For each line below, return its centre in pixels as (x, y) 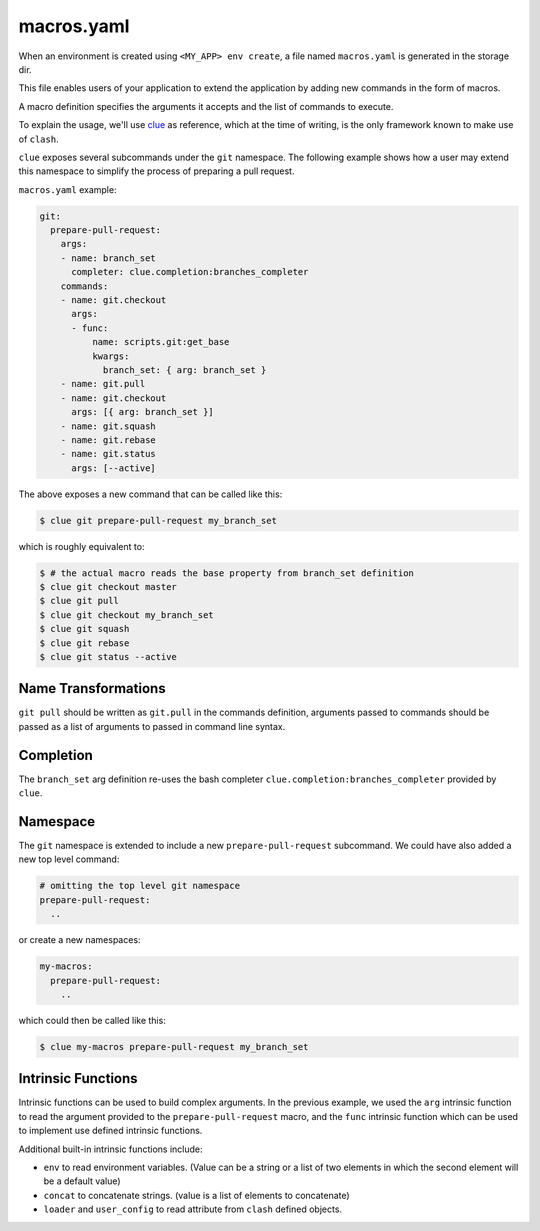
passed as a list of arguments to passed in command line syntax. (152, 726)
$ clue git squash (84, 629)
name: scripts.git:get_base (160, 342)
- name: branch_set (108, 258)
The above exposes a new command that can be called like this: (150, 494)
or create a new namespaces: (79, 940)
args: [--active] (114, 468)
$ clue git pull (79, 601)
